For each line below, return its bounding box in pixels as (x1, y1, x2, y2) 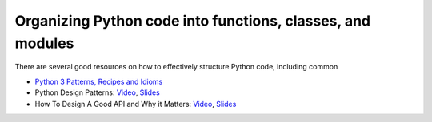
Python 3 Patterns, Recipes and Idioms (34, 77, 163, 86)
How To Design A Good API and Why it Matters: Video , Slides (34, 99, 237, 108)
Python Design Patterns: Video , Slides (34, 88, 160, 97)
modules (14, 34, 74, 52)
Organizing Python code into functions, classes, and (14, 12, 371, 30)
